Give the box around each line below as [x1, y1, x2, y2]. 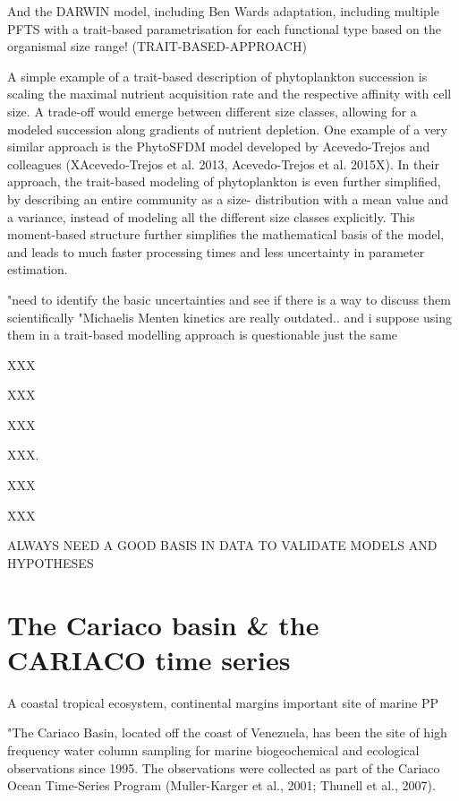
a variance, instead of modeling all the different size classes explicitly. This [7, 207, 415, 226]
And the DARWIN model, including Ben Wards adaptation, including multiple [7, 2, 439, 20]
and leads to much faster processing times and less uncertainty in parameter [7, 242, 425, 261]
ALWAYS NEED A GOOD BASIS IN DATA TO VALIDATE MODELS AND [7, 536, 438, 555]
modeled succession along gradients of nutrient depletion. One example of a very [7, 119, 447, 138]
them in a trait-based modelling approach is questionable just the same [7, 325, 398, 344]
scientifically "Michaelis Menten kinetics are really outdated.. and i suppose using [7, 307, 452, 326]
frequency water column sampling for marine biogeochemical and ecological [7, 740, 420, 759]
